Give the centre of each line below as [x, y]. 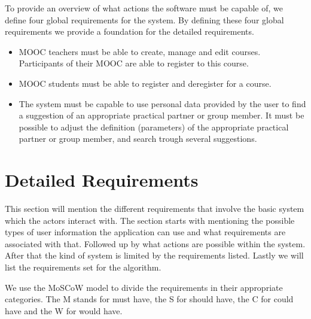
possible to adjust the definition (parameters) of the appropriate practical [154, 127]
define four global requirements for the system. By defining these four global [144, 19]
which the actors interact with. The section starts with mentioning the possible [150, 220]
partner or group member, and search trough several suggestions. [138, 139]
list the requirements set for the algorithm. [83, 267]
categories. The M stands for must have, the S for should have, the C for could [149, 299]
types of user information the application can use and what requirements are [145, 232]
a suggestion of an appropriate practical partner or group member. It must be [161, 115]
